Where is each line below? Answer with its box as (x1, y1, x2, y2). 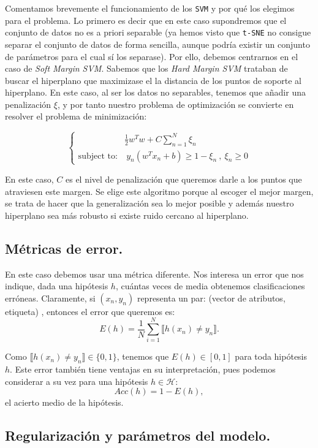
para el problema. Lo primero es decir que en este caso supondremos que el (5, 13, 287, 26)
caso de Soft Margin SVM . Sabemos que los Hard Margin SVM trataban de (5, 62, 288, 75)
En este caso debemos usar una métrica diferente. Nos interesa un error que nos (5, 267, 304, 280)
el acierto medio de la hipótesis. (5, 396, 124, 409)
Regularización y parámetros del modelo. (5, 426, 271, 445)
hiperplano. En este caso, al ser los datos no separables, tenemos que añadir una (5, 86, 306, 99)
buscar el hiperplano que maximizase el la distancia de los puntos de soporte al (5, 74, 301, 86)
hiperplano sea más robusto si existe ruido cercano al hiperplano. (5, 208, 249, 221)
